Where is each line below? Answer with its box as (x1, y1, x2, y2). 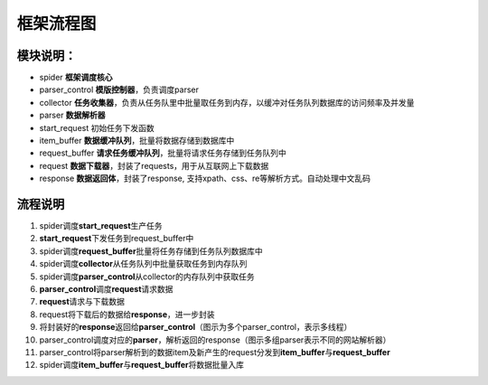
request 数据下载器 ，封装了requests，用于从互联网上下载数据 (39, 160, 269, 171)
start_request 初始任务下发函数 (39, 122, 155, 133)
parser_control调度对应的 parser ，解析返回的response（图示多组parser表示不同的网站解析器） (39, 334, 391, 345)
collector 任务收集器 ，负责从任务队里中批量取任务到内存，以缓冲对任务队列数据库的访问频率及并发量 (39, 97, 415, 108)
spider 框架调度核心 (39, 72, 113, 83)
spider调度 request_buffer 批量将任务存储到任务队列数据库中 (39, 245, 263, 257)
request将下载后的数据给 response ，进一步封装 (39, 308, 216, 320)
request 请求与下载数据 (39, 296, 126, 307)
